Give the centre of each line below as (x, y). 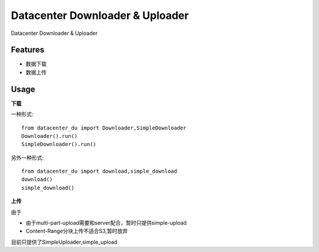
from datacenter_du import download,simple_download (99, 171)
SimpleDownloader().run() (59, 144)
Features (27, 50)
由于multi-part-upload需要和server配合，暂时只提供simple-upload (106, 223)
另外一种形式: (27, 157)
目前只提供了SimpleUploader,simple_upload (64, 242)
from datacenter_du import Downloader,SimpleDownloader (104, 128)
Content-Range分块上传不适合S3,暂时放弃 (77, 231)
